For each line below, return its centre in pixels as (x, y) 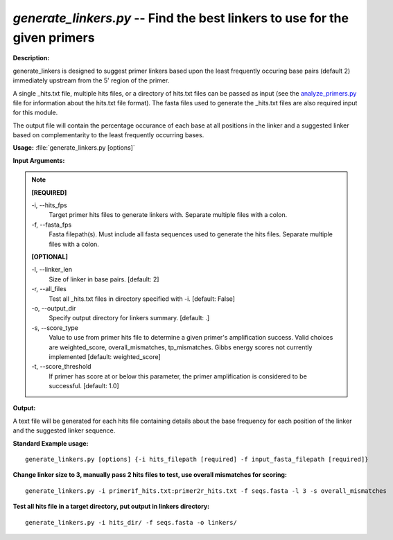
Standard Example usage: (51, 443)
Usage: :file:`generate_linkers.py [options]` (74, 148)
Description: (31, 58)
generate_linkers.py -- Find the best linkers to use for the (181, 18)
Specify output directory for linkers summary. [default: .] (129, 318)
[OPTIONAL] (50, 256)
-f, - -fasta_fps (52, 225)
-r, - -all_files (49, 289)
